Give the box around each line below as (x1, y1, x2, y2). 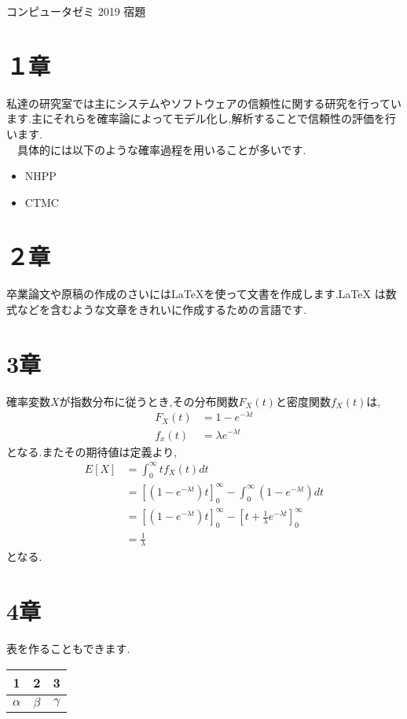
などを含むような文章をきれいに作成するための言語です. (16, 301, 306, 317)
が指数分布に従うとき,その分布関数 (59, 393, 239, 409)
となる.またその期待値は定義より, (6, 443, 178, 459)
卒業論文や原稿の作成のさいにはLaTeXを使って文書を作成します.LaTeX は (6, 286, 386, 302)
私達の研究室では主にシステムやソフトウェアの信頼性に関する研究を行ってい (6, 94, 401, 111)
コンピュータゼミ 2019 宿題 (6, 3, 146, 19)
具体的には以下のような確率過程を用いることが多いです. (16, 141, 306, 157)
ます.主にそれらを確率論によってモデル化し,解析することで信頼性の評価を (6, 110, 385, 127)
